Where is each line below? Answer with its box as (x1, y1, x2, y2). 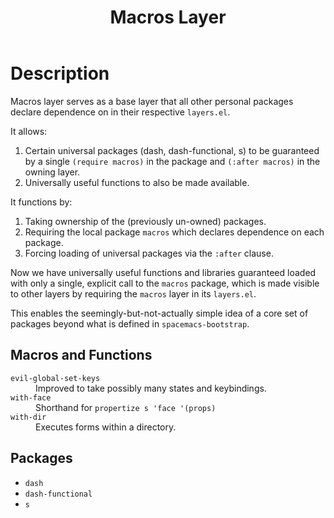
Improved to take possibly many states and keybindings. (35, 382, 267, 394)
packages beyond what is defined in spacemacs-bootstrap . (10, 317, 250, 330)
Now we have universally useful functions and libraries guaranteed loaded (10, 266, 317, 278)
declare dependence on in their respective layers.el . (10, 106, 231, 118)
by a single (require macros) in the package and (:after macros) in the (24, 155, 321, 167)
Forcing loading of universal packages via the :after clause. (24, 247, 274, 259)
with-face (10, 392, 52, 403)
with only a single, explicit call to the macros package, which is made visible (10, 277, 320, 289)
